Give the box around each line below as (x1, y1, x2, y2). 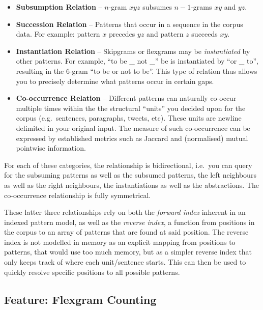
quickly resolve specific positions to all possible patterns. (4, 266, 180, 277)
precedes (108, 29, 135, 39)
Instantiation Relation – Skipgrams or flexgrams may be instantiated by (16, 45, 250, 56)
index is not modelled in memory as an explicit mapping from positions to (4, 236, 236, 247)
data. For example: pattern (16, 29, 100, 39)
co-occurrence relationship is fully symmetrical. (4, 189, 151, 200)
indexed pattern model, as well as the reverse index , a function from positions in (4, 216, 255, 227)
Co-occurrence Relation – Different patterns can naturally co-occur (16, 93, 237, 103)
